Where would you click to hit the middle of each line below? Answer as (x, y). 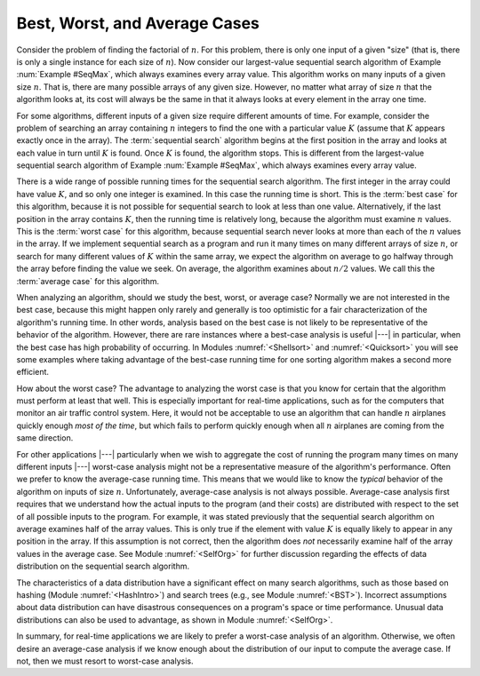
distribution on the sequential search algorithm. (103, 566)
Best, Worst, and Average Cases (138, 23)
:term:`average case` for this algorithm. (88, 281)
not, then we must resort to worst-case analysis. (105, 661)
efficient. (32, 372)
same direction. (45, 438)
